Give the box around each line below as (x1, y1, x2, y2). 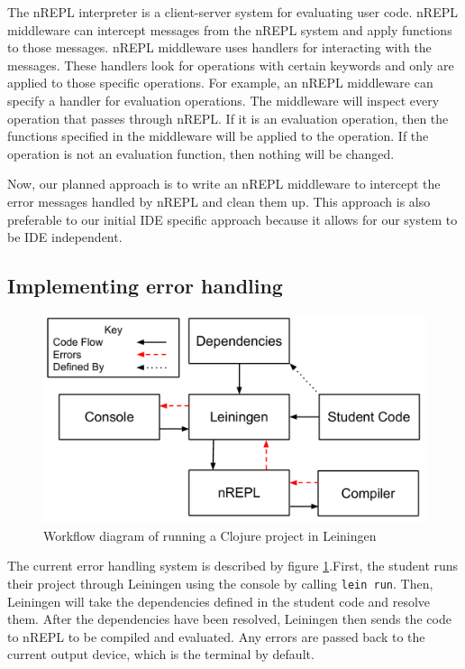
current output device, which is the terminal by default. (7, 645, 315, 664)
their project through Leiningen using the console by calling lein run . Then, (7, 573, 433, 592)
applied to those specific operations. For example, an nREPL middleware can (7, 73, 433, 92)
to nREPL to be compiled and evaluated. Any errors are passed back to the (7, 627, 425, 646)
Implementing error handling (7, 272, 283, 300)
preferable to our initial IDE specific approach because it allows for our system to (7, 209, 458, 228)
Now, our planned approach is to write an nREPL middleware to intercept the (7, 174, 441, 193)
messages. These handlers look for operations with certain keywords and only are (7, 55, 454, 74)
